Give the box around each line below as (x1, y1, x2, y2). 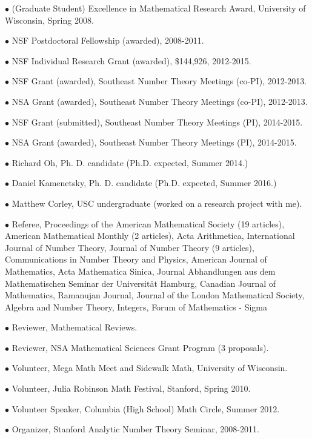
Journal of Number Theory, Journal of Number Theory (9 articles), (5, 241, 254, 253)
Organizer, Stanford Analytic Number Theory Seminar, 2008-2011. (12, 423, 259, 435)
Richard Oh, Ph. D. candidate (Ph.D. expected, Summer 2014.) (12, 156, 248, 169)
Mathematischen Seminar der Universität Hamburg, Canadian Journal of (5, 276, 276, 289)
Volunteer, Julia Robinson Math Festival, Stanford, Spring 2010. (12, 382, 251, 395)
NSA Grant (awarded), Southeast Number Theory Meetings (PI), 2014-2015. (12, 136, 297, 149)
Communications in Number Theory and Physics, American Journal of (5, 253, 267, 266)
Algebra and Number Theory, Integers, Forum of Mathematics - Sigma (5, 300, 267, 313)
